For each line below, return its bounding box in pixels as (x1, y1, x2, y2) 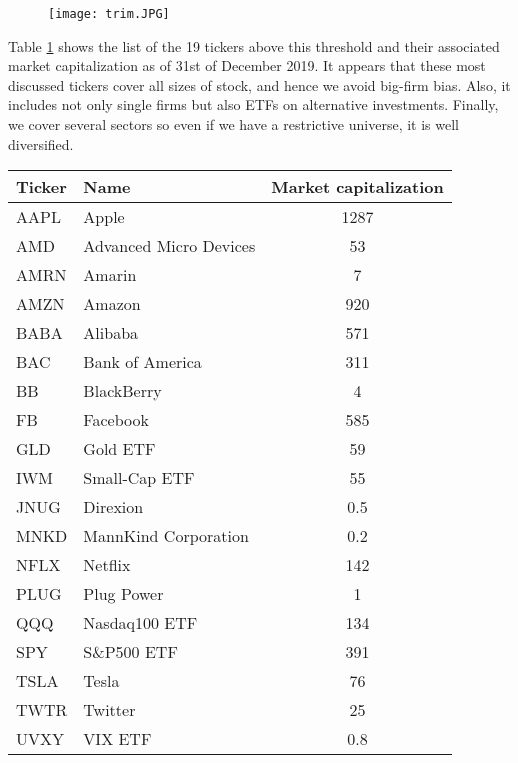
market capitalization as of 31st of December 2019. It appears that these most (8, 55, 486, 76)
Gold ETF (83, 437, 156, 461)
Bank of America (83, 350, 202, 374)
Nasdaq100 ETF (83, 611, 198, 635)
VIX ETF (83, 727, 152, 751)
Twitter (83, 698, 136, 722)
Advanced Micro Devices (83, 234, 256, 258)
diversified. (8, 133, 74, 154)
